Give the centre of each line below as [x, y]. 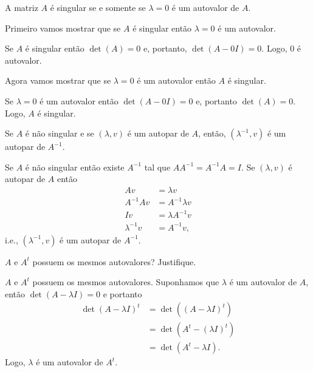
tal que [157, 167]
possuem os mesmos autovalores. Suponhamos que [126, 282]
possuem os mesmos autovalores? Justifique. [114, 261]
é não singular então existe [75, 167]
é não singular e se [60, 133]
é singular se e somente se [98, 7]
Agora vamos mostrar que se [58, 80]
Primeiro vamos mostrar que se [63, 28]
